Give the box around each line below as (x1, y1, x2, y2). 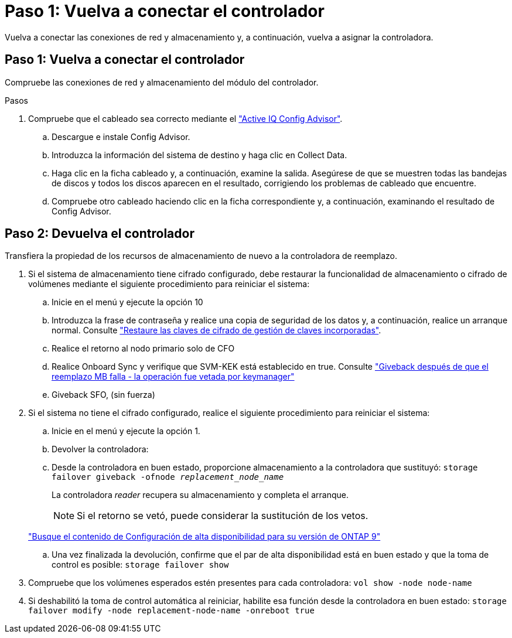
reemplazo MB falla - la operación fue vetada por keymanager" (52, 371, 295, 382)
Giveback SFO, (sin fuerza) (52, 390, 155, 400)
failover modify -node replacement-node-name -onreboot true (28, 606, 315, 616)
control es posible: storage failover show (52, 559, 229, 570)
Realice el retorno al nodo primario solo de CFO (52, 343, 235, 354)
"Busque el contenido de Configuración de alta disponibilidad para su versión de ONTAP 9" (28, 531, 381, 542)
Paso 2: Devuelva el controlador (5, 226, 194, 241)
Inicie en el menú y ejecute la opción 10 (52, 297, 203, 308)
